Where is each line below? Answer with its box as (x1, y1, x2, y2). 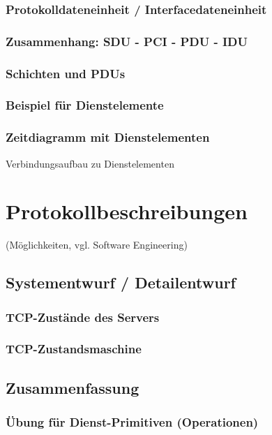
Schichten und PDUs (6, 64, 126, 82)
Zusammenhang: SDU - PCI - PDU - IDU (6, 32, 248, 50)
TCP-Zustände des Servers (6, 308, 160, 325)
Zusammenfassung (6, 376, 139, 398)
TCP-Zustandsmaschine (6, 340, 142, 357)
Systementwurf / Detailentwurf (6, 272, 236, 293)
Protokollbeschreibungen (6, 197, 248, 226)
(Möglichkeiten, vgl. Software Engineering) (6, 237, 188, 252)
